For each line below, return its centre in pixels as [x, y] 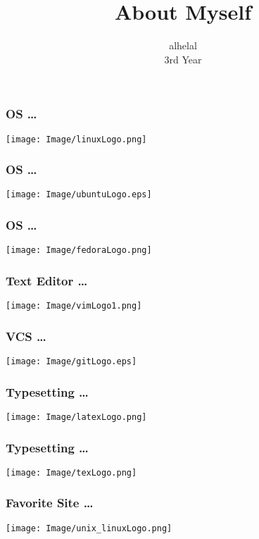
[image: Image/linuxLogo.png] [76, 139]
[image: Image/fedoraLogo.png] [79, 250]
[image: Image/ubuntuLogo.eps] [79, 195]
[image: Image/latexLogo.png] [76, 417]
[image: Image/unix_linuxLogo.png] [89, 528]
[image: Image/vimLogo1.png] [74, 306]
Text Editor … [47, 280]
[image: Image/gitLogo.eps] [71, 362]
